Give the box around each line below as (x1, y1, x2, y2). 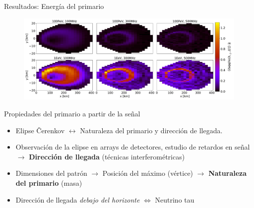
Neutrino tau (155, 194, 194, 205)
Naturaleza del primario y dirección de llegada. (80, 125, 223, 135)
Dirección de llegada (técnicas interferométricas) (29, 151, 185, 161)
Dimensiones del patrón (15, 168, 87, 178)
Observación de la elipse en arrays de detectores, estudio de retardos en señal (15, 142, 250, 152)
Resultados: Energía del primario (4, 1, 104, 11)
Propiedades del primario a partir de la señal (4, 108, 140, 118)
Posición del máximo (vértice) (102, 168, 193, 178)
